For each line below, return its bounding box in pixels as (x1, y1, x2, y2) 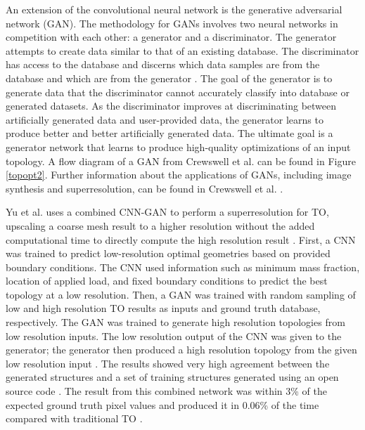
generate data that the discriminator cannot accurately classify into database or (6, 84, 350, 99)
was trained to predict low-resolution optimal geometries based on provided (6, 246, 331, 261)
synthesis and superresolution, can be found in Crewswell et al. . (6, 181, 283, 195)
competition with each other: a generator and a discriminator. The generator (6, 30, 337, 44)
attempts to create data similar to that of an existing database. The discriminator (6, 43, 359, 58)
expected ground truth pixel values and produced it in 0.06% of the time (6, 397, 319, 412)
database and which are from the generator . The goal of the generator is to (6, 70, 333, 85)
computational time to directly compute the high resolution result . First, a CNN (6, 232, 356, 247)
